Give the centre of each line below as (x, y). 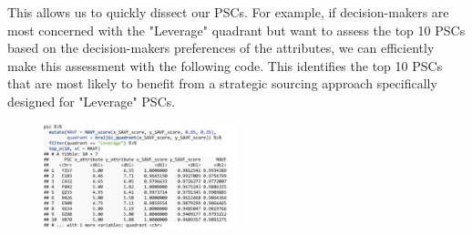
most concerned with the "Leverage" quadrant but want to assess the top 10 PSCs (236, 30)
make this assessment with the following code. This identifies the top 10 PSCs (225, 65)
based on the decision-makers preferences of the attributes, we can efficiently (221, 48)
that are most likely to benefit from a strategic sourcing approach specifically (222, 83)
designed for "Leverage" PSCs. (92, 101)
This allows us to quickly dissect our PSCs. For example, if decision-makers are (228, 12)
